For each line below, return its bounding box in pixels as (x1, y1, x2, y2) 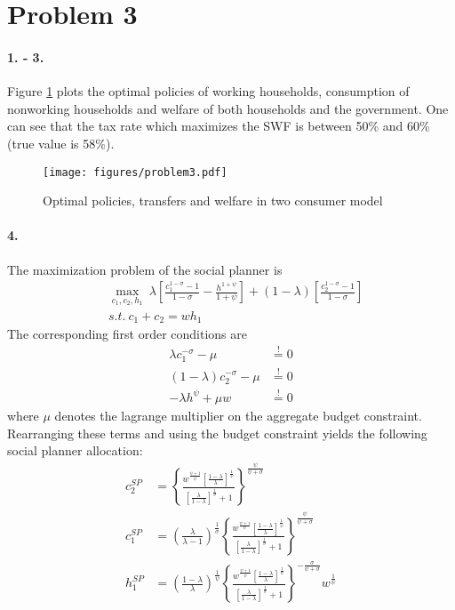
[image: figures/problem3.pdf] (43, 165, 227, 179)
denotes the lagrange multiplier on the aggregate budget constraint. (54, 405, 422, 424)
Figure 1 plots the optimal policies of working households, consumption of (7, 82, 410, 100)
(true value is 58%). (7, 133, 115, 152)
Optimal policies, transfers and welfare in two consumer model (43, 191, 383, 210)
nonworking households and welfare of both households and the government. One (7, 99, 449, 117)
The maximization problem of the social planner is (7, 260, 283, 278)
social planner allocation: (7, 441, 143, 460)
